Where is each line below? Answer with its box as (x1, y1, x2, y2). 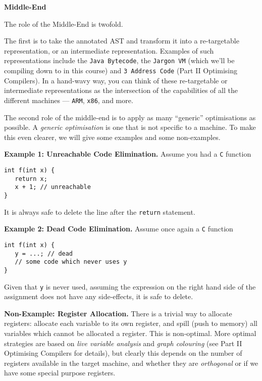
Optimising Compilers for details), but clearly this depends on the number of (4, 348, 242, 358)
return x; (15, 175, 47, 182)
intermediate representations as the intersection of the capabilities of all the (4, 85, 238, 96)
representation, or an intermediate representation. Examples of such (4, 45, 214, 56)
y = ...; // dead (15, 250, 73, 257)
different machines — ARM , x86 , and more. (4, 94, 133, 105)
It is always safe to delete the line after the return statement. (4, 206, 195, 217)
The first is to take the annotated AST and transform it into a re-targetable (4, 35, 239, 46)
